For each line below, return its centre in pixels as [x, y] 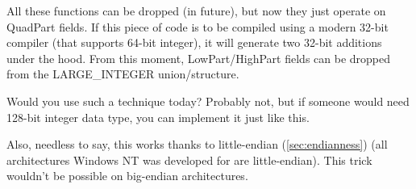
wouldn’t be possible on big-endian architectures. [127, 176]
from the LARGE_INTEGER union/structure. [123, 74]
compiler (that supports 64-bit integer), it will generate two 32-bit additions [194, 42]
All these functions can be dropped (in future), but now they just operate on [196, 10]
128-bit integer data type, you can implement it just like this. [158, 117]
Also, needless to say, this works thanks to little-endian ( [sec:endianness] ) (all [197, 144]
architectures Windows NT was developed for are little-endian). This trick [189, 160]
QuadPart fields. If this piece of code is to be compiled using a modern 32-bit [198, 26]
